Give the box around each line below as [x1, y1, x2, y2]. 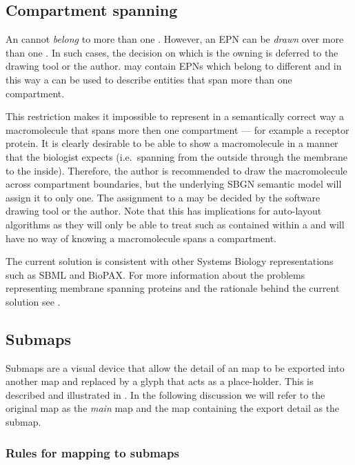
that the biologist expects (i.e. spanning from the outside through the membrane [6, 149, 347, 164]
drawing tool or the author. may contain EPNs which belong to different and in [6, 59, 342, 73]
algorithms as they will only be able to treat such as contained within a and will [6, 217, 345, 231]
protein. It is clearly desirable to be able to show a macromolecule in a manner [6, 136, 338, 150]
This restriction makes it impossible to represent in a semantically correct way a [6, 109, 345, 123]
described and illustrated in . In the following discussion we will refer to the [6, 387, 325, 402]
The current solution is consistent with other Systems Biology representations [6, 254, 334, 268]
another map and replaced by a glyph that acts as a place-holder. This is [6, 374, 314, 388]
